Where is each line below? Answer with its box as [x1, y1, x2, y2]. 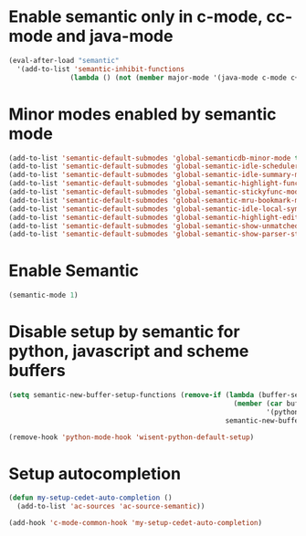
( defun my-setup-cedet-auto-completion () [8, 493, 173, 503]
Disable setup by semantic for [8, 321, 240, 342]
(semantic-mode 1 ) [8, 290, 79, 300]
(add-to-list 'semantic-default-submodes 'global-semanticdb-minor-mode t [8, 153, 300, 163]
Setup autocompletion [8, 463, 182, 484]
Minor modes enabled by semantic [8, 103, 277, 124]
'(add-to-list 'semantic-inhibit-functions [16, 64, 185, 74]
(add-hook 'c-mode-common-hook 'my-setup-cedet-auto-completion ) [8, 519, 262, 528]
